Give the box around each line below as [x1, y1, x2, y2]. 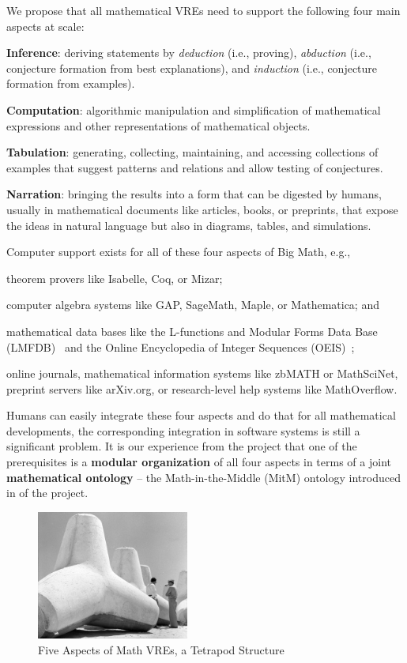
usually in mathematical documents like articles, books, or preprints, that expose [6, 201, 398, 217]
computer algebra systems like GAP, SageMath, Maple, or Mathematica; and [6, 296, 379, 313]
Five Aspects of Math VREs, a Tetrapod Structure [38, 642, 285, 658]
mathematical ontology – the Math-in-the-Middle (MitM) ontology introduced [6, 469, 401, 485]
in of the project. [6, 484, 89, 501]
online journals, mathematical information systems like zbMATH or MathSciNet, [6, 365, 398, 382]
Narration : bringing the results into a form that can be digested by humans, [6, 186, 382, 202]
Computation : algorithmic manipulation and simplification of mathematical [6, 101, 381, 118]
